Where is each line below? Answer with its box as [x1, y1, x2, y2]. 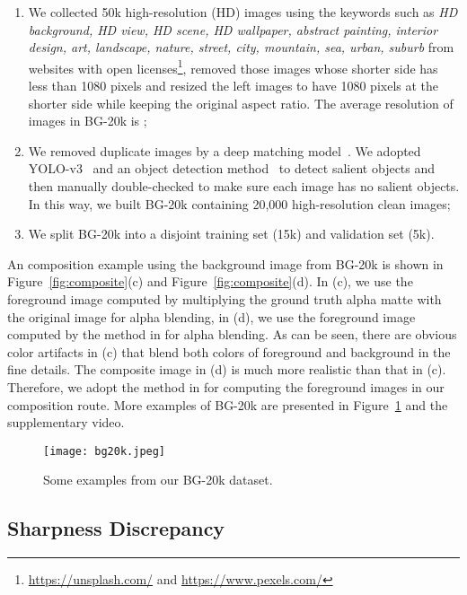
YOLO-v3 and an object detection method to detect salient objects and [28, 159, 436, 178]
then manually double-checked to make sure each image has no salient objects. [28, 177, 460, 195]
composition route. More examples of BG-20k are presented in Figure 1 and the [7, 395, 448, 414]
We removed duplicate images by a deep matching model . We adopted [28, 141, 421, 160]
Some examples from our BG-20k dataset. [43, 470, 273, 489]
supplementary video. [7, 413, 125, 432]
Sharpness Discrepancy [7, 514, 225, 542]
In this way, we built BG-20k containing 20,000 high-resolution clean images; [28, 194, 451, 213]
